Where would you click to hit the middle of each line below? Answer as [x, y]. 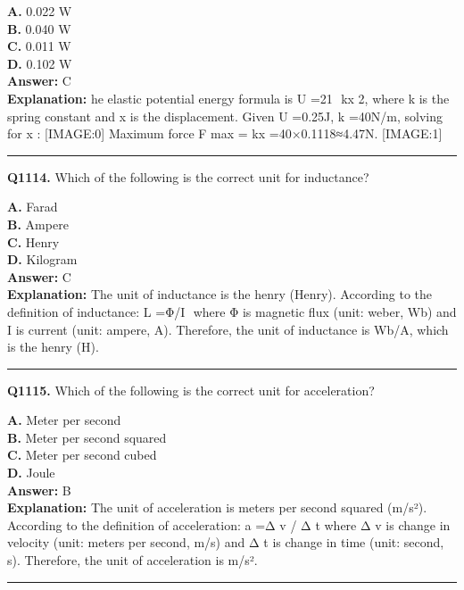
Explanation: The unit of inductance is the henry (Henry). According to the [220, 294]
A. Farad [33, 207]
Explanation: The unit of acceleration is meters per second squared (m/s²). [217, 507]
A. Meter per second [64, 420]
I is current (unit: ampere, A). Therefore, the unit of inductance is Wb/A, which [228, 329]
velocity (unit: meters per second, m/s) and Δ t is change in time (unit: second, [226, 542]
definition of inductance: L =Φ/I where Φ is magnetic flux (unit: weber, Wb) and [232, 311]
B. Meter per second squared [87, 437]
